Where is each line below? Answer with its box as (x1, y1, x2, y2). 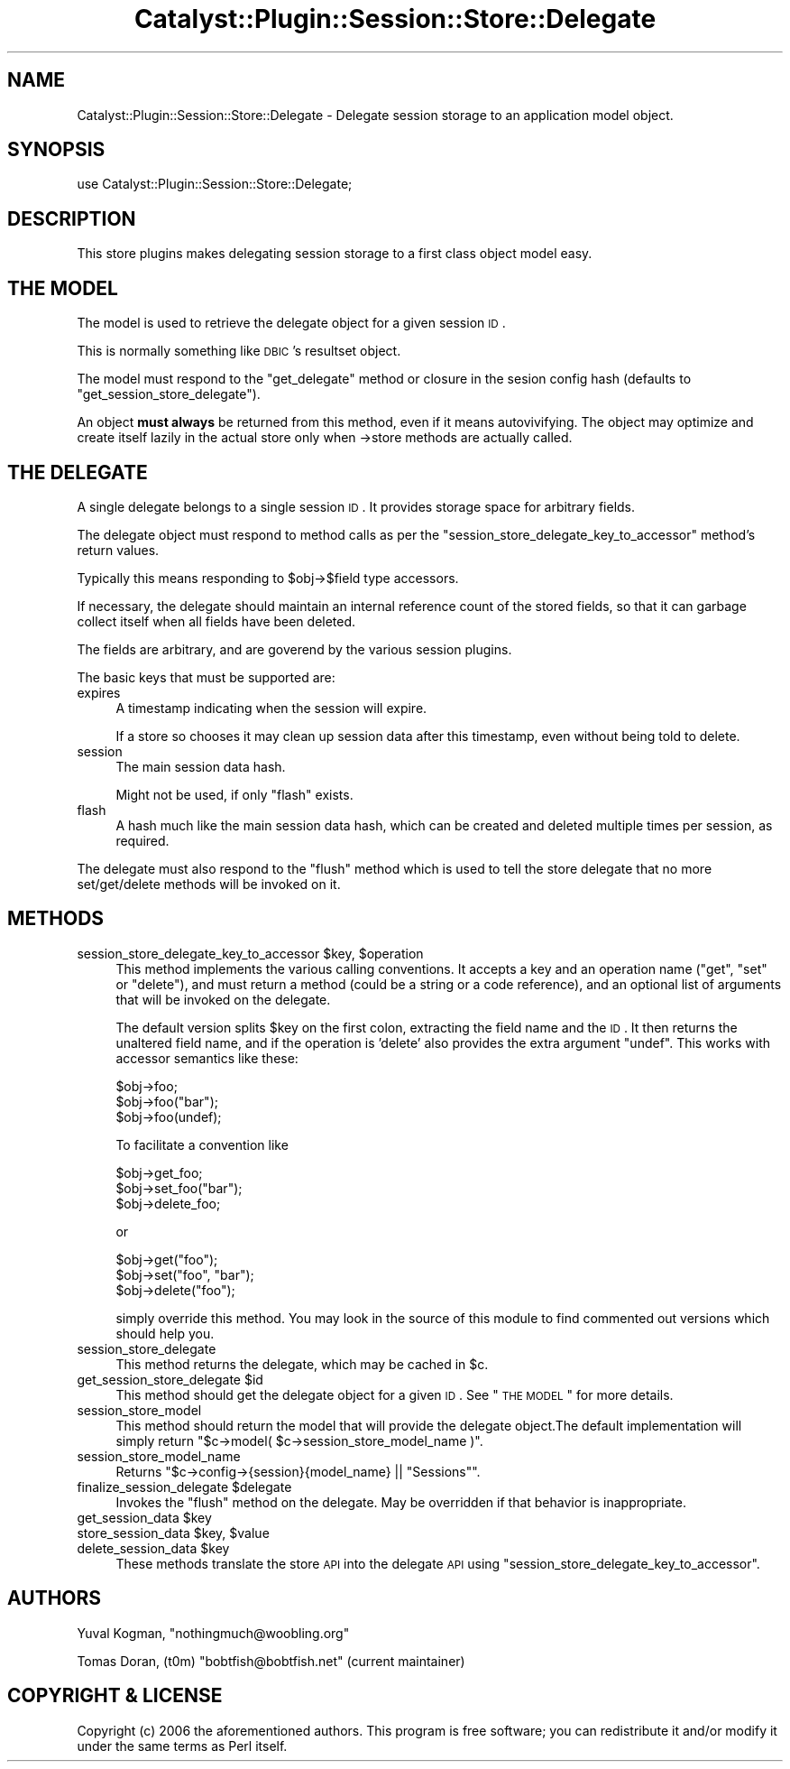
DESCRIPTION (7, 207, 136, 230)
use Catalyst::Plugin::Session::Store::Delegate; (77, 176, 353, 192)
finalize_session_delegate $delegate (77, 1478, 292, 1495)
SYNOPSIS (7, 138, 106, 162)
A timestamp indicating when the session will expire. (115, 699, 427, 716)
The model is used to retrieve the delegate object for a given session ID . (77, 315, 506, 331)
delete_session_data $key (77, 1540, 230, 1556)
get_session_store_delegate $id (77, 1371, 263, 1387)
